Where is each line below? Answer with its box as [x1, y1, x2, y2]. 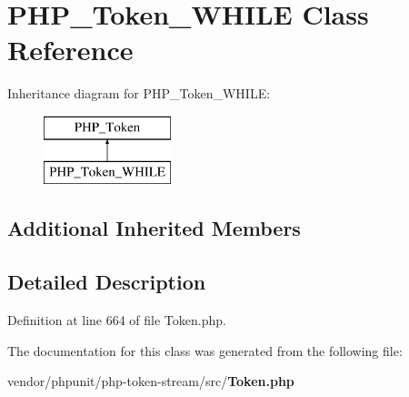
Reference [7, 31, 134, 68]
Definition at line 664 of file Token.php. [7, 310, 226, 330]
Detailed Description [7, 268, 206, 296]
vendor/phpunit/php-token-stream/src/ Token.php [7, 372, 294, 391]
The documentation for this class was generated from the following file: [7, 341, 403, 360]
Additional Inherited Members [7, 214, 301, 242]
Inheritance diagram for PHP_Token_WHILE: [7, 84, 271, 103]
